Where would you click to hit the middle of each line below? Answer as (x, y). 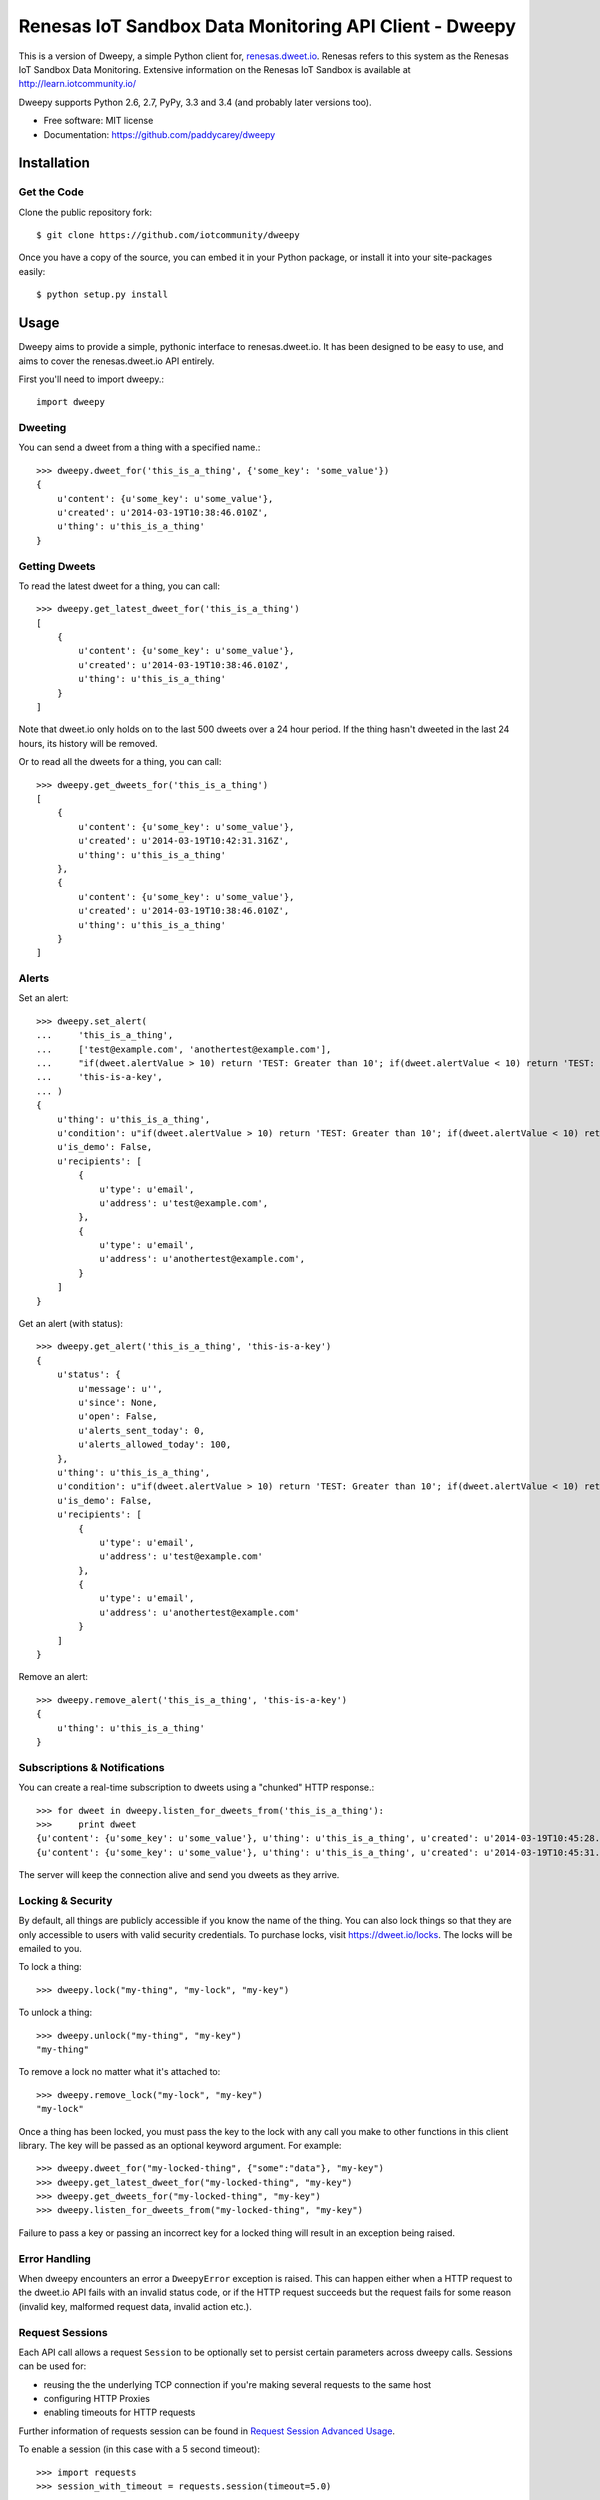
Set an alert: (43, 998)
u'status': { (88, 1374)
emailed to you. (50, 1948)
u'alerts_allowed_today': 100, (155, 1444)
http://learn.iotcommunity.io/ (77, 84)
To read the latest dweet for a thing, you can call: (119, 586)
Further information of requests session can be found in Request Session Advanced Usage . (206, 2431)
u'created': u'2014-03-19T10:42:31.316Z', (184, 841)
